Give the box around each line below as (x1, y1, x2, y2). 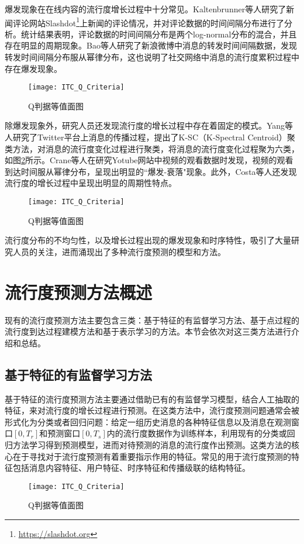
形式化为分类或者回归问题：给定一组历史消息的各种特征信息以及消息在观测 (5, 415, 291, 428)
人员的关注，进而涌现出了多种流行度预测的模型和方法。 (12, 245, 226, 257)
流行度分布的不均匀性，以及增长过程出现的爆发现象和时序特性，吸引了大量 (5, 234, 291, 246)
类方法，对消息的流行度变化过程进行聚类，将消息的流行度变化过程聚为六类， (5, 142, 299, 154)
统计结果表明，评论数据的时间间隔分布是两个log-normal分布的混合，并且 (20, 27, 297, 40)
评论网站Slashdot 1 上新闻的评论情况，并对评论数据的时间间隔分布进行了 (12, 15, 285, 29)
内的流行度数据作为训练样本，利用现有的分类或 (106, 427, 287, 439)
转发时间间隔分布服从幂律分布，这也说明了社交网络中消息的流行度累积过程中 (5, 51, 299, 63)
